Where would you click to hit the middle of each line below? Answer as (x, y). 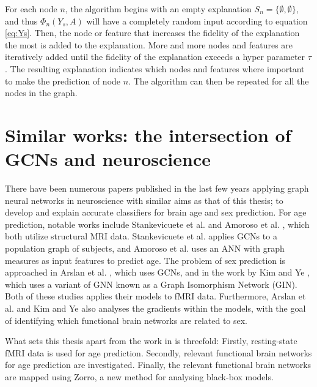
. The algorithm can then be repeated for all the (219, 81)
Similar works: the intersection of (148, 134)
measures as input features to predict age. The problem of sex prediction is (145, 260)
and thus (21, 21)
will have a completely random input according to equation (197, 21)
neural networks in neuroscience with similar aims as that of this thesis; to (144, 200)
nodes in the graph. (41, 93)
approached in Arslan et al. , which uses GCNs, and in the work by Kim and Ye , (158, 272)
